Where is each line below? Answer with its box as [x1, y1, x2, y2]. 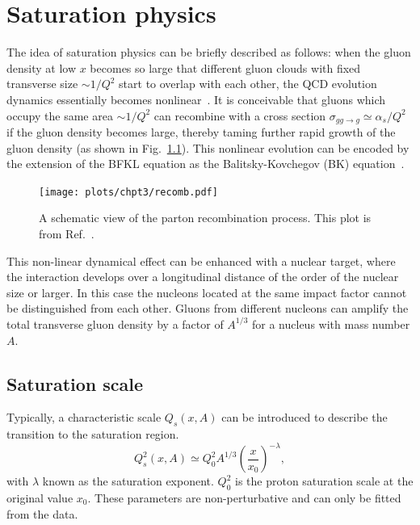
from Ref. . [39, 225, 94, 241]
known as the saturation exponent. [42, 472, 214, 489]
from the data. [6, 505, 78, 522]
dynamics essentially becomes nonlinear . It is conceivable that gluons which [6, 90, 386, 107]
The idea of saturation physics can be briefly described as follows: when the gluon [6, 44, 411, 61]
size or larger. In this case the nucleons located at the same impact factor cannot [6, 283, 407, 300]
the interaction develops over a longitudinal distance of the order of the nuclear [6, 268, 399, 285]
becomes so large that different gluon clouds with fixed [90, 59, 361, 76]
